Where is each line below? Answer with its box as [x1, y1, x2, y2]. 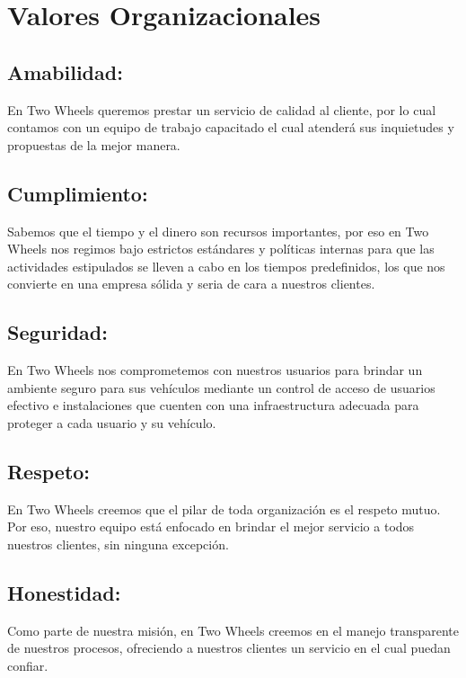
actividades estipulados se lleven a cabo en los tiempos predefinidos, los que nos [7, 256, 445, 275]
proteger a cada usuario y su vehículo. [7, 413, 216, 432]
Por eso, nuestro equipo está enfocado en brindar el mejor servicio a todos [7, 517, 415, 536]
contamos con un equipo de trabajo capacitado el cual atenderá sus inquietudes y [7, 118, 454, 137]
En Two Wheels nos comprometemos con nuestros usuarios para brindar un [7, 361, 423, 379]
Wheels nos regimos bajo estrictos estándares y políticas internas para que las [7, 239, 435, 258]
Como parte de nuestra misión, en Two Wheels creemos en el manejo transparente [7, 620, 459, 639]
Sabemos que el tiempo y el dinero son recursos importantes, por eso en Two [7, 221, 429, 240]
